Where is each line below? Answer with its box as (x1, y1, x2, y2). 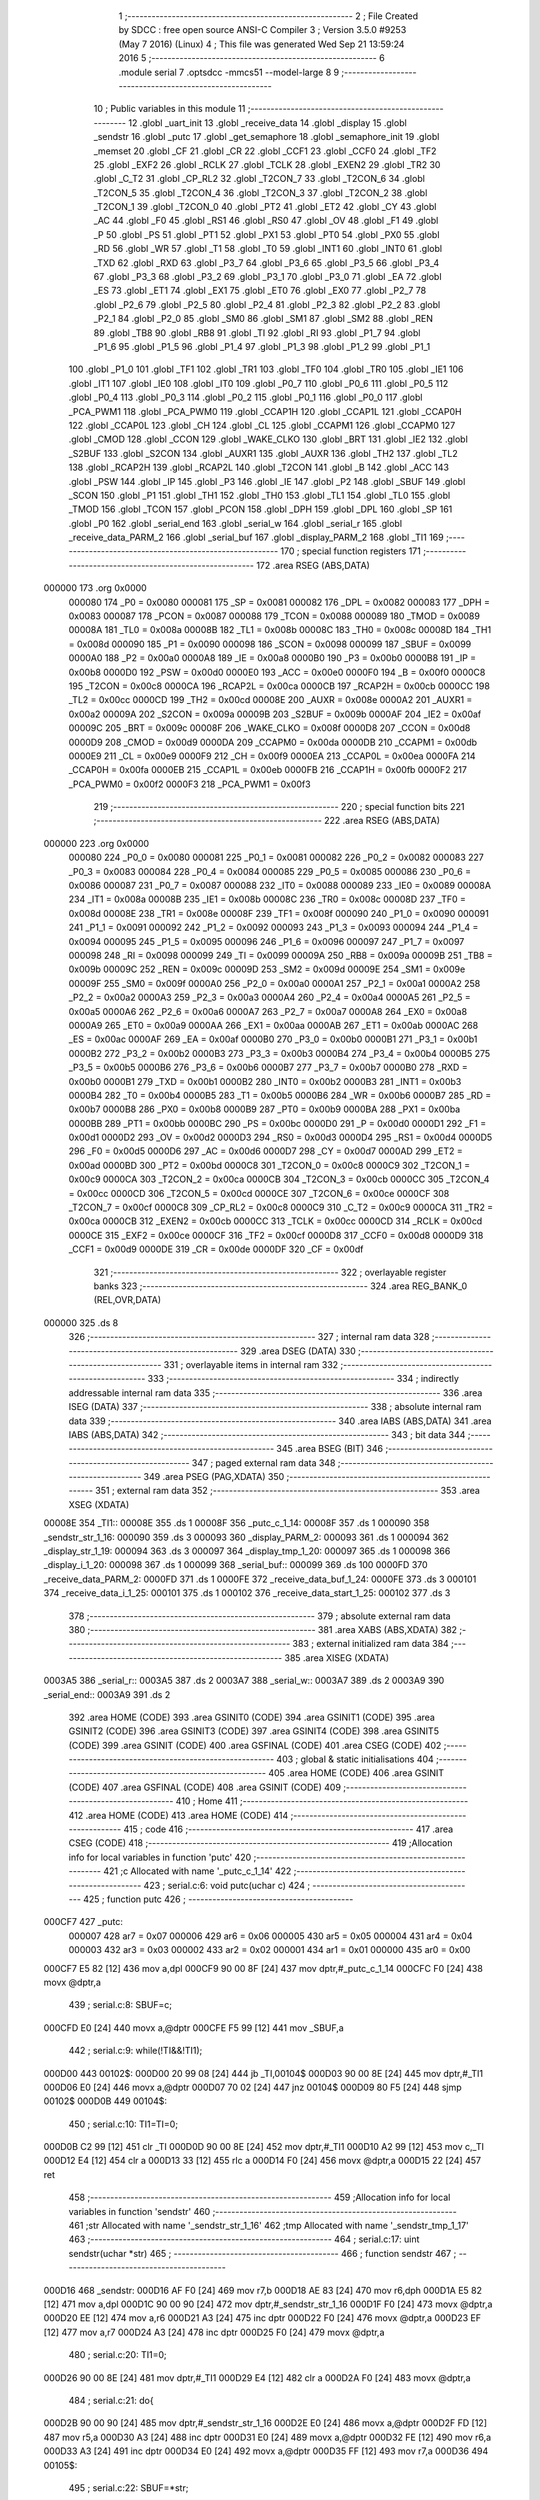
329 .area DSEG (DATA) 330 (240, 1345, 356, 1357)
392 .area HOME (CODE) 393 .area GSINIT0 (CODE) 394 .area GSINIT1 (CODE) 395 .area (68, 1711, 435, 1723)
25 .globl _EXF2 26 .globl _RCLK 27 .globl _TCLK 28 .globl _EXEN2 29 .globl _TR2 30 (93, 158, 441, 170)
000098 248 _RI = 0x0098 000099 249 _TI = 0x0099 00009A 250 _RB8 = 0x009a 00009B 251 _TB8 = (68, 950, 494, 961)
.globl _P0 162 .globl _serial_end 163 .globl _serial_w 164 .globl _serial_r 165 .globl (68, 517, 403, 529)
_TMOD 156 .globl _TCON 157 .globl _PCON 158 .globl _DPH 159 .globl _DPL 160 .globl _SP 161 (68, 503, 453, 515)
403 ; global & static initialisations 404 (276, 1753, 434, 1765)
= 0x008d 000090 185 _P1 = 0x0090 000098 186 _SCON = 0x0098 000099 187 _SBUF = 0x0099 (68, 638, 472, 650)
